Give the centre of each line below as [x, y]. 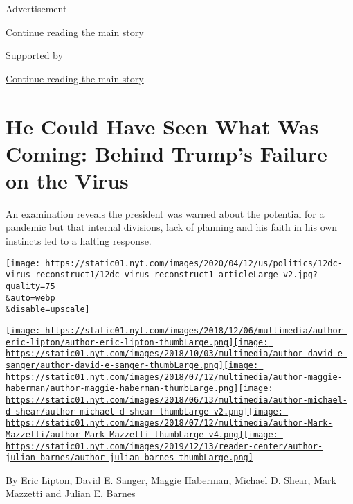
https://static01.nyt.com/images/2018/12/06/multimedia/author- [196, 330]
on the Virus [67, 180]
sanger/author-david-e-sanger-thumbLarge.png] [115, 365]
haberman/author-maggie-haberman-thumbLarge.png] [122, 389]
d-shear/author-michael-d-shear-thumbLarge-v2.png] [127, 411]
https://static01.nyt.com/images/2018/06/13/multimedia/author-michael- [176, 400]
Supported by [34, 55]
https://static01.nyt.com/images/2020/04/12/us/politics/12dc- [194, 263]
